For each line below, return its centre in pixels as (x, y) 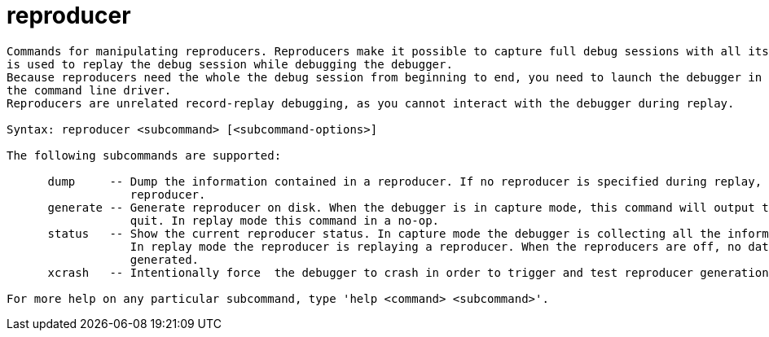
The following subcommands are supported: (144, 155)
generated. (165, 259)
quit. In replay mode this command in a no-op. (285, 220)
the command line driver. (89, 90)
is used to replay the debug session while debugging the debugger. (230, 64)
